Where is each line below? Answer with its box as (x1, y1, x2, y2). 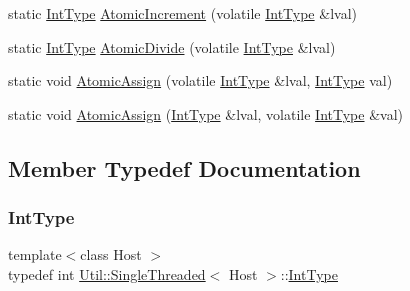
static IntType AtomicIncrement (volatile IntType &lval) (8, 3, 357, 23)
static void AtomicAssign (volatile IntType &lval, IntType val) (8, 70, 393, 91)
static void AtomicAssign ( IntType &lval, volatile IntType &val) (8, 103, 403, 124)
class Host (80, 244, 142, 265)
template (8, 244, 62, 265)
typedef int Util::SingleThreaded (8, 263, 206, 284)
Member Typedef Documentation (8, 152, 361, 183)
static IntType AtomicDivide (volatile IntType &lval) (8, 36, 336, 57)
